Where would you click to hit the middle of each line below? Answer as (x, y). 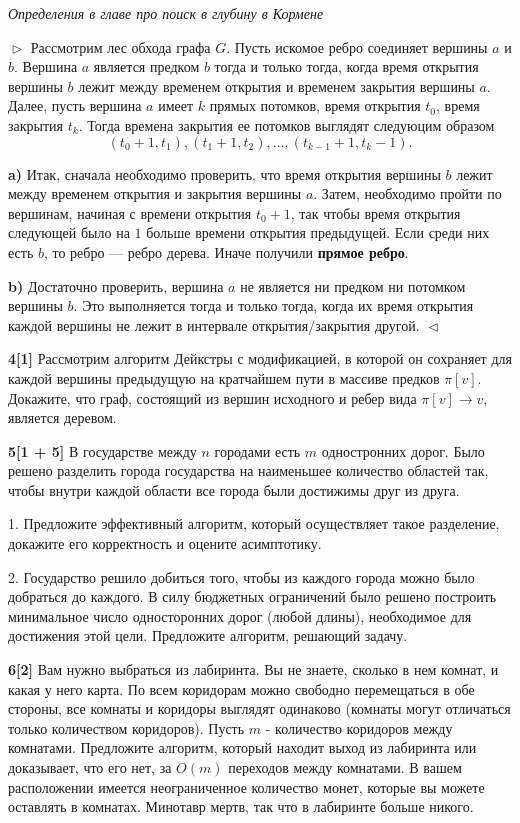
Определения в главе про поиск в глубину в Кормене (166, 13)
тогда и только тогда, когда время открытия (346, 66)
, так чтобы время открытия (375, 212)
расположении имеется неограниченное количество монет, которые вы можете (246, 786)
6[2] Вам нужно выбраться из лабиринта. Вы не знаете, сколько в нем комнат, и (253, 669)
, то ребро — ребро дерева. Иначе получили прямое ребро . (226, 251)
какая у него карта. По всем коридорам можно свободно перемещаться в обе (241, 688)
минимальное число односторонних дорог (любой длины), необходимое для (240, 615)
